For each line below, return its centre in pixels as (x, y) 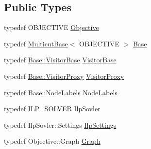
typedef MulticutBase (36, 43)
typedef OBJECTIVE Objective (51, 27)
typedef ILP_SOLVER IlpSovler (52, 109)
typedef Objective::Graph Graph (52, 141)
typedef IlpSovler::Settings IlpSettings (60, 125)
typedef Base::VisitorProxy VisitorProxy (64, 76)
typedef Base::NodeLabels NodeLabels (61, 92)
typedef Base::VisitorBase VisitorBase (60, 60)
